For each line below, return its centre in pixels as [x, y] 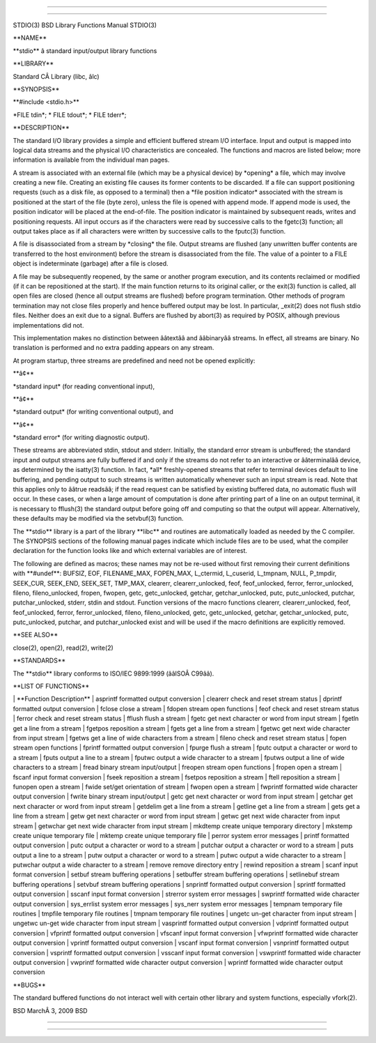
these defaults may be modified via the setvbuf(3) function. [98, 519]
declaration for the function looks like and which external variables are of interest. [130, 551]
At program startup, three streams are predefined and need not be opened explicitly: [134, 360]
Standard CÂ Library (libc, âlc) [56, 76]
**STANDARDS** [39, 661]
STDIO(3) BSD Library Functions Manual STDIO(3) [85, 25]
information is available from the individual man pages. [91, 160]
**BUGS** [30, 985]
